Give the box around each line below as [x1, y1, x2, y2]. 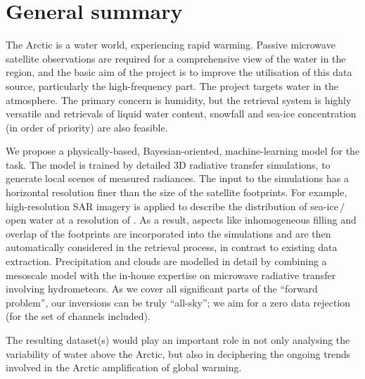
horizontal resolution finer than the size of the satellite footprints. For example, [6, 185, 347, 200]
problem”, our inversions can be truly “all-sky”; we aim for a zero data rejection [6, 295, 351, 309]
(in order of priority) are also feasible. [6, 120, 168, 134]
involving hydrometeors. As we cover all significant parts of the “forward [6, 281, 318, 296]
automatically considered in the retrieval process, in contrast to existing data [6, 240, 338, 255]
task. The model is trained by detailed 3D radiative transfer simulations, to [6, 157, 331, 172]
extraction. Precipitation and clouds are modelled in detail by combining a [6, 254, 327, 269]
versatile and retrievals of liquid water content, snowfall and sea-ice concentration [6, 106, 357, 121]
